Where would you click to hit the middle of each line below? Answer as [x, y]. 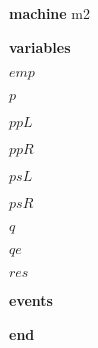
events [31, 300]
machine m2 [50, 13]
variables [40, 46]
